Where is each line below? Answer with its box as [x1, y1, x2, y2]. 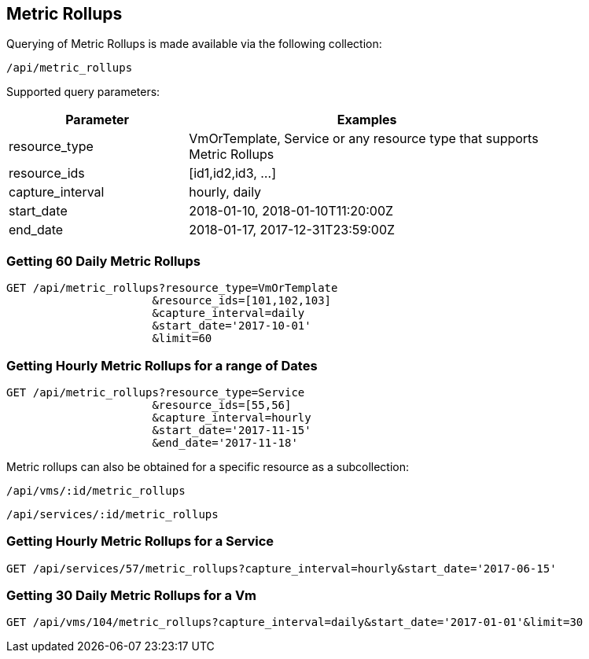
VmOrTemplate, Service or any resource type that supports [189, 131, 539, 147]
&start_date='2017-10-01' [152, 319, 311, 333]
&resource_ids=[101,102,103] [152, 294, 332, 307]
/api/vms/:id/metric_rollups [6, 484, 186, 497]
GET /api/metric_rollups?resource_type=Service [6, 385, 305, 399]
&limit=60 [152, 332, 212, 345]
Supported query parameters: [6, 85, 160, 99]
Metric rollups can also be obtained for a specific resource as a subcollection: [6, 459, 409, 473]
